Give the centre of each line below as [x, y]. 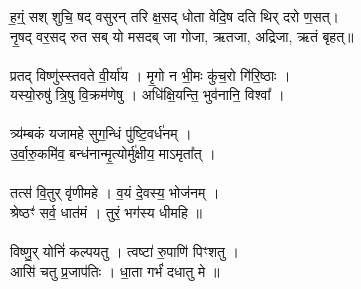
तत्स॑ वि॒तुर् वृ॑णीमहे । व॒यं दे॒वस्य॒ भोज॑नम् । [115, 192]
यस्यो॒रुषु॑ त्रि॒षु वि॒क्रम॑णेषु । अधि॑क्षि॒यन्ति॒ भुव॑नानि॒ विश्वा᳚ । [147, 94]
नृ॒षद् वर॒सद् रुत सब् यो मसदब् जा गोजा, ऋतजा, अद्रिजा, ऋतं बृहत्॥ [182, 35]
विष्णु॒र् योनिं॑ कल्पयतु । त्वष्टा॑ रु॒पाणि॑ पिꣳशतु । [124, 251]
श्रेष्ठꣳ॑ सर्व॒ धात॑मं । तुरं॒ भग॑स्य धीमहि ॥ [106, 211]
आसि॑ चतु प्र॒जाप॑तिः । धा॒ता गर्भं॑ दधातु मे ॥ [115, 270]
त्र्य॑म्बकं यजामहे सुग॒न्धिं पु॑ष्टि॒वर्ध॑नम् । [101, 133]
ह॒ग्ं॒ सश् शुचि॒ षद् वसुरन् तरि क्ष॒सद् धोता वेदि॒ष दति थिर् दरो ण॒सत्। [175, 15]
